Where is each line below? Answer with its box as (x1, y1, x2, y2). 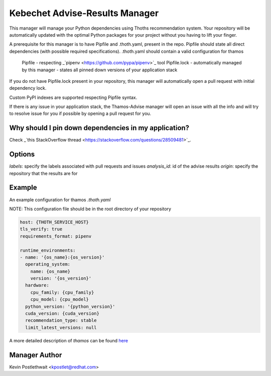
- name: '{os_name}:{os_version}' (20, 254, 105, 260)
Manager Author (9, 350, 62, 359)
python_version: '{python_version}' (25, 304, 115, 309)
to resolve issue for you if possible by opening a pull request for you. (9, 110, 152, 116)
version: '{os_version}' (30, 276, 92, 281)
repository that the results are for (9, 170, 78, 176)
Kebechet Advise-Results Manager (9, 8, 159, 19)
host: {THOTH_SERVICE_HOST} (20, 219, 89, 225)
